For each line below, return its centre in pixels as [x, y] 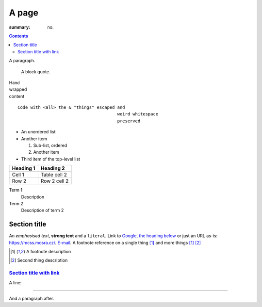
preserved [129, 121]
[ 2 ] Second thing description [39, 260]
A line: [15, 283]
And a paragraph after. [32, 298]
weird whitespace [138, 114]
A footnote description [49, 252]
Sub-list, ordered [50, 145]
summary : [20, 27]
